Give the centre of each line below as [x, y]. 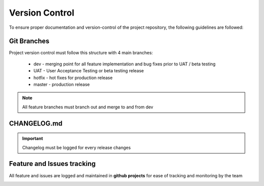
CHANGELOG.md [36, 123]
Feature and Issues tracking [52, 164]
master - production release [62, 84]
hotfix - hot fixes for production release [73, 78]
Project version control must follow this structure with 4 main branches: [81, 53]
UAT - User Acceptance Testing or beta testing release [89, 71]
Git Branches [29, 41]
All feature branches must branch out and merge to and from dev [88, 107]
